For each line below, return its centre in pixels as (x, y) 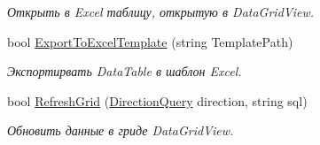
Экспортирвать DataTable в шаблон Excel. (125, 71)
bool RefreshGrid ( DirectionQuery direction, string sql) (157, 100)
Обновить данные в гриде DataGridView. (121, 130)
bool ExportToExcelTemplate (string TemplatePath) (150, 41)
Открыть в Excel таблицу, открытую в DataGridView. (161, 11)
